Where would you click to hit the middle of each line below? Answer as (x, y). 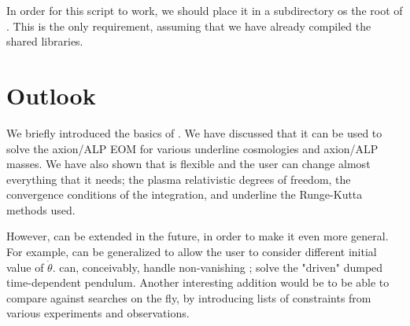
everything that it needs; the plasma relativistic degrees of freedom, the (179, 179)
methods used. (41, 209)
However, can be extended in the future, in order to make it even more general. (198, 236)
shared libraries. (45, 41)
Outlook (51, 95)
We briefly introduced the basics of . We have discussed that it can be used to (194, 132)
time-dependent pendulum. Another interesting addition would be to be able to (198, 282)
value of (25, 267)
